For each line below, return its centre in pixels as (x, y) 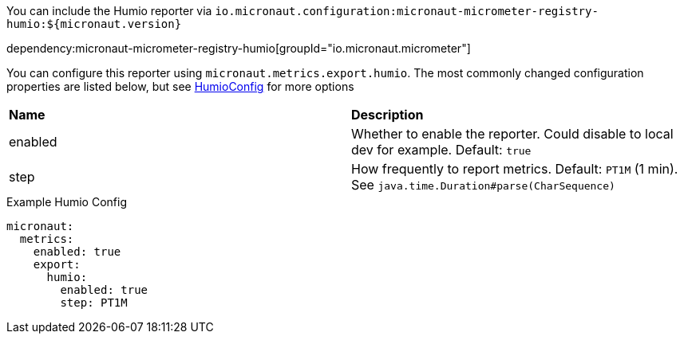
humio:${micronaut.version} (94, 24)
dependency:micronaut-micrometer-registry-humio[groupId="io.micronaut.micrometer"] (239, 48)
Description (387, 115)
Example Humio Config (67, 202)
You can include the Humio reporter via (109, 11)
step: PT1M (94, 303)
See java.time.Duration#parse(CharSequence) (483, 185)
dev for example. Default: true (441, 150)
